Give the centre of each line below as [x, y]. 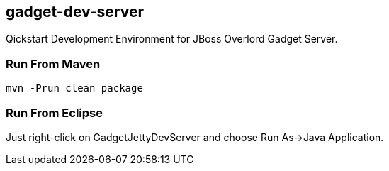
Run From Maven [53, 64]
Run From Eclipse [55, 112]
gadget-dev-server [75, 12]
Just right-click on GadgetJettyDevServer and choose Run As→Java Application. [195, 137]
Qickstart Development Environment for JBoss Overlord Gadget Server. [172, 39]
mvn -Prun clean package [74, 88]
